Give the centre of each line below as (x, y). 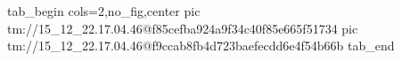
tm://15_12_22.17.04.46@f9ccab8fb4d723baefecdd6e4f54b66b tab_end (201, 46)
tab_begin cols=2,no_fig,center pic (104, 11)
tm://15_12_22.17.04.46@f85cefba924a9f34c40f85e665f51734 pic (183, 28)
